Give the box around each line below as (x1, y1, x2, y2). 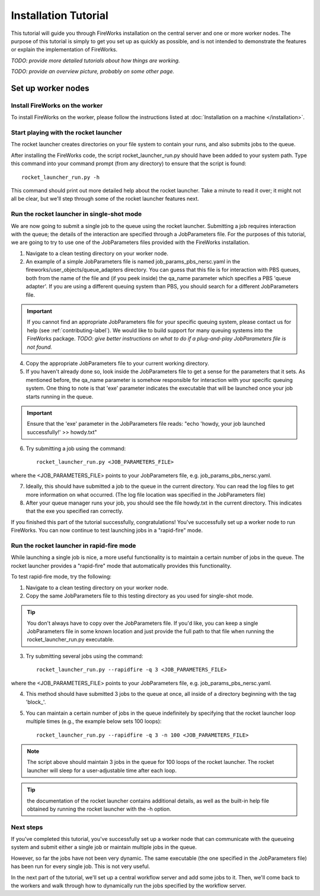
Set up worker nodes (11, 83, 89, 93)
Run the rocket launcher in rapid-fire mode (11, 541, 136, 550)
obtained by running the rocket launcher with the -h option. (27, 805, 171, 812)
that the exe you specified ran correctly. (25, 508, 124, 515)
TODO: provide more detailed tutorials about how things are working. (11, 57, 180, 64)
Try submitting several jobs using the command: (25, 652, 143, 660)
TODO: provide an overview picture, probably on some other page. (11, 68, 175, 75)
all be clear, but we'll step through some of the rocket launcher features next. (11, 195, 200, 203)
